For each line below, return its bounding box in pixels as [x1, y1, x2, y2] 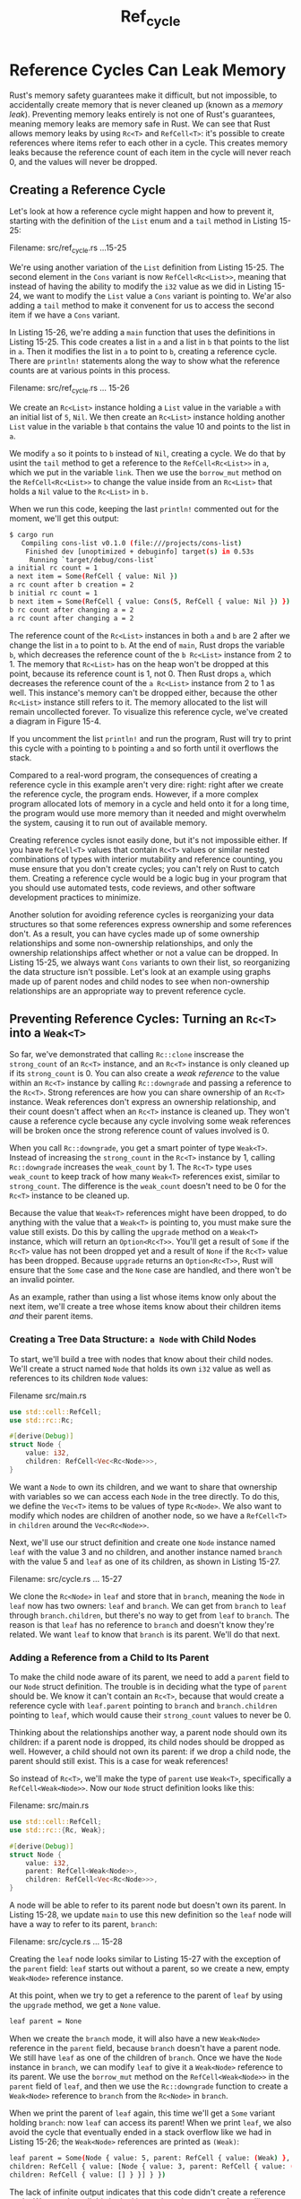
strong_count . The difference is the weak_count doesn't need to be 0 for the [9, 1181, 287, 1192]
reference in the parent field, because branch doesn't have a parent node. [9, 2042, 281, 2053]
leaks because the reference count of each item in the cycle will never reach [9, 146, 291, 158]
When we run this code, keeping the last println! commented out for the [9, 503, 279, 514]
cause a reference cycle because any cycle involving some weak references [9, 1116, 291, 1126]
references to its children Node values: [9, 1372, 149, 1383]
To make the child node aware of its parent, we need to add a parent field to [9, 1672, 289, 1682]
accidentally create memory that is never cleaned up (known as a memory [9, 99, 284, 109]
